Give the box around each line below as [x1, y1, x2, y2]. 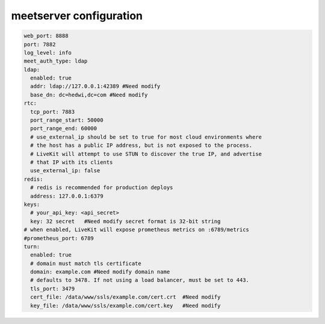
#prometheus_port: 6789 [23, 235, 94, 241]
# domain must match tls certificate [30, 260, 141, 267]
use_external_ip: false [30, 167, 101, 174]
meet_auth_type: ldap [23, 58, 88, 64]
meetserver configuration [11, 9, 143, 22]
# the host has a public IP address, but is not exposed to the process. [30, 142, 253, 149]
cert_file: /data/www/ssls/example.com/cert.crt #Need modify [30, 294, 221, 301]
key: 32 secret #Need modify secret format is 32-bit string [30, 217, 221, 225]
